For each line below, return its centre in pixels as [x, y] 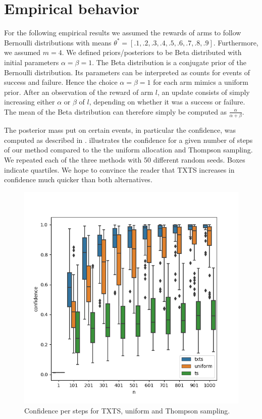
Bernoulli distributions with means [58, 42]
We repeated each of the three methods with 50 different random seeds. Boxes [125, 159]
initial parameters [32, 62]
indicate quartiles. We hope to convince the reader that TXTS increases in [119, 169]
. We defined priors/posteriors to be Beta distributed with [152, 52]
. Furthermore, [236, 42]
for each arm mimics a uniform [201, 82]
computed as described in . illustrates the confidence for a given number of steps [128, 140]
